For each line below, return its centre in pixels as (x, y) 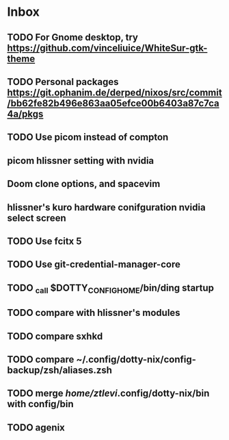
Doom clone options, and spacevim (84, 184)
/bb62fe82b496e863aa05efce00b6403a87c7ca (113, 103)
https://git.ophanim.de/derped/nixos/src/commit (114, 92)
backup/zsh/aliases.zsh (60, 370)
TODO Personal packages (63, 82)
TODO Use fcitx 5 (44, 241)
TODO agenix (36, 427)
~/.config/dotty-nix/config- (136, 359)
